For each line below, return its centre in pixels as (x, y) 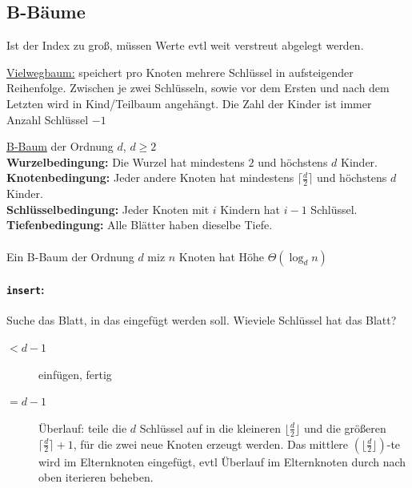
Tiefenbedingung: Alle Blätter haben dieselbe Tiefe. (140, 225)
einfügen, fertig (75, 374)
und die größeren (345, 428)
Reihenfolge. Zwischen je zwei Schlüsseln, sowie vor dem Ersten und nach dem (198, 88)
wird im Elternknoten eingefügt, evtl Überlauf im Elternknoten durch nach (222, 461)
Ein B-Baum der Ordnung (70, 256)
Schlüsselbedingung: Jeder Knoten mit (108, 209)
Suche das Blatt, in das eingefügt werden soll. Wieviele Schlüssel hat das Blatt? (202, 320)
